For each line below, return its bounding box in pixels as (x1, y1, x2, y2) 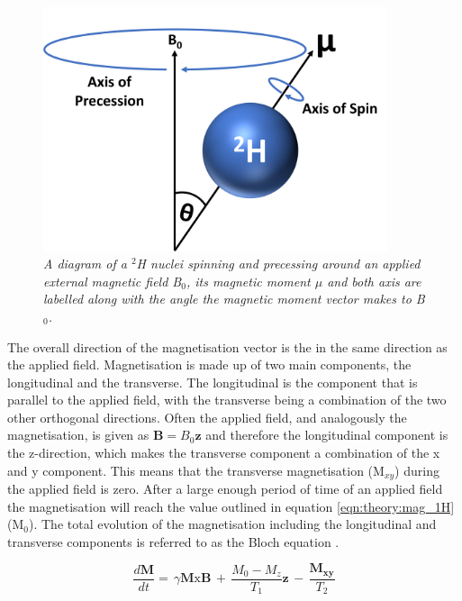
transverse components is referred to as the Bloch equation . (7, 532, 340, 551)
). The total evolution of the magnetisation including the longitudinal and (28, 514, 437, 533)
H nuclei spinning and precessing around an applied (136, 254, 421, 273)
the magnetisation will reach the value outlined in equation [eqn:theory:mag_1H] (7, 496, 455, 515)
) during (394, 460, 439, 479)
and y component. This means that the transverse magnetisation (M (7, 460, 385, 479)
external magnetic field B (43, 271, 182, 290)
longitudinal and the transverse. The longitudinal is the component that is (7, 372, 418, 391)
